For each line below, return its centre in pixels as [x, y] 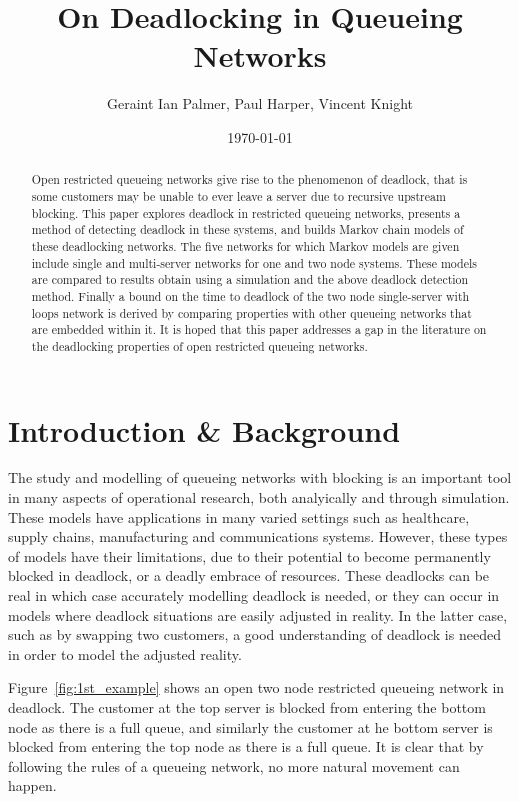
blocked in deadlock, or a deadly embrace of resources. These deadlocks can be [249, 575]
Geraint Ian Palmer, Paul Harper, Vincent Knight [260, 103]
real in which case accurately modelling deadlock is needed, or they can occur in [254, 595]
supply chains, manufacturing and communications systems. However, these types [258, 536]
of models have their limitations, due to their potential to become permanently [249, 555]
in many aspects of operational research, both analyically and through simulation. [259, 497]
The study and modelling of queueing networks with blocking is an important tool [260, 477]
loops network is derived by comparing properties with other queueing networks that [251, 312]
